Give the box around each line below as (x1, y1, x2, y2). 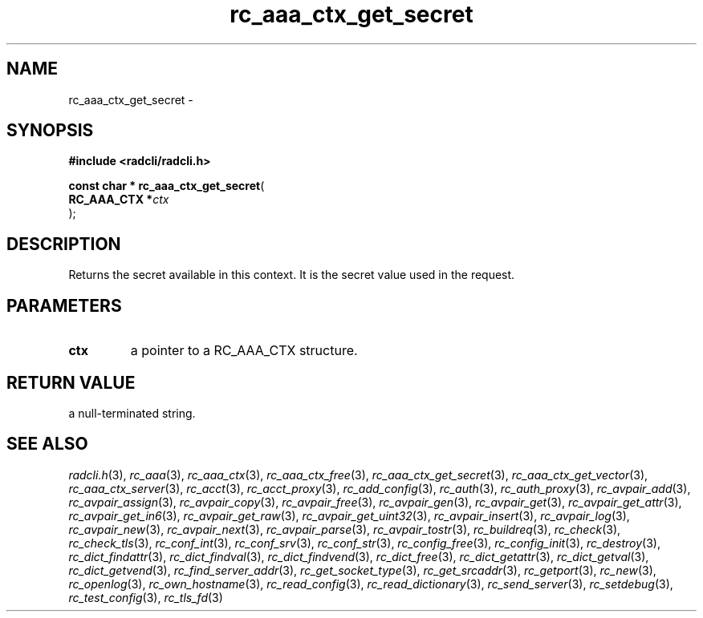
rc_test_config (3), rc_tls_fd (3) (68, 590, 223, 604)
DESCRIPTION (6, 233, 121, 254)
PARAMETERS (6, 295, 122, 316)
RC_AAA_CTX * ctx (68, 192, 169, 207)
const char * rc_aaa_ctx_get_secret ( (68, 179, 265, 193)
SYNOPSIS (6, 120, 94, 141)
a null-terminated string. (68, 406, 196, 420)
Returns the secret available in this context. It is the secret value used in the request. (68, 268, 515, 282)
